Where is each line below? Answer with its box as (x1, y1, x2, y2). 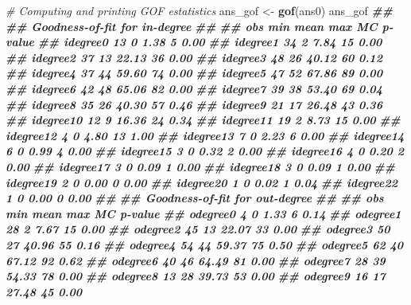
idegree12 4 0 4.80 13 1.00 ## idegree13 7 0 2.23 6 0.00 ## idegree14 (6, 127, 405, 143)
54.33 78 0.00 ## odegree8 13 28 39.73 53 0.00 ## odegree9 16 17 (6, 268, 386, 284)
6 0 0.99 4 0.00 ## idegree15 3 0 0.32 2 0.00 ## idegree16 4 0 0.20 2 (6, 143, 404, 159)
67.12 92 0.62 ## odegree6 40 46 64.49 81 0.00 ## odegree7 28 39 (6, 252, 386, 268)
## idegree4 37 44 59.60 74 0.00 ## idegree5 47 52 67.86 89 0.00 (6, 65, 382, 81)
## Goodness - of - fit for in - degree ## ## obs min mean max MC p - (6, 18, 394, 34)
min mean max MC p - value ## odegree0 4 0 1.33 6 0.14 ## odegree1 (6, 205, 401, 221)
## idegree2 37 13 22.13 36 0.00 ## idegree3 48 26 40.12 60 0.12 (6, 49, 382, 65)
